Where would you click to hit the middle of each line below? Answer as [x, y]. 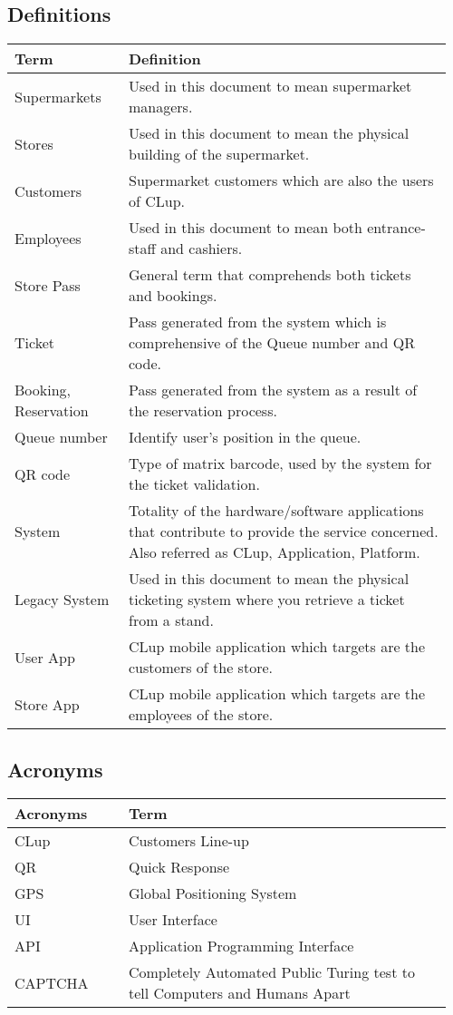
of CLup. [157, 201]
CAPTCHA [52, 982]
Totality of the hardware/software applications [276, 511]
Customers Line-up [188, 841]
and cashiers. [202, 249]
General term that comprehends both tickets [270, 275]
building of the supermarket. [219, 154]
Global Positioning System [212, 893]
